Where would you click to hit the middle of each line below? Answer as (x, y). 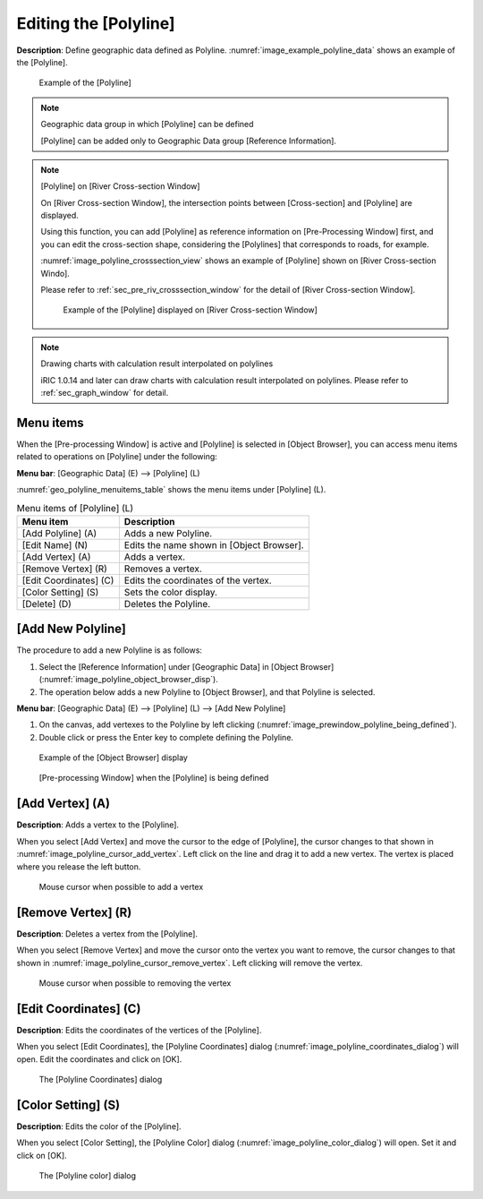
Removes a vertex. (163, 569)
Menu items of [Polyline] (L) (75, 508)
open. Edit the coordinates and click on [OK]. (99, 1059)
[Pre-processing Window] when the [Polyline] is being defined (154, 778)
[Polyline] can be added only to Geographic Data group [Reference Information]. (189, 141)
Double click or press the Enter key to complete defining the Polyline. (166, 737)
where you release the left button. (79, 866)
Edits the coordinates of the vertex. (198, 580)
